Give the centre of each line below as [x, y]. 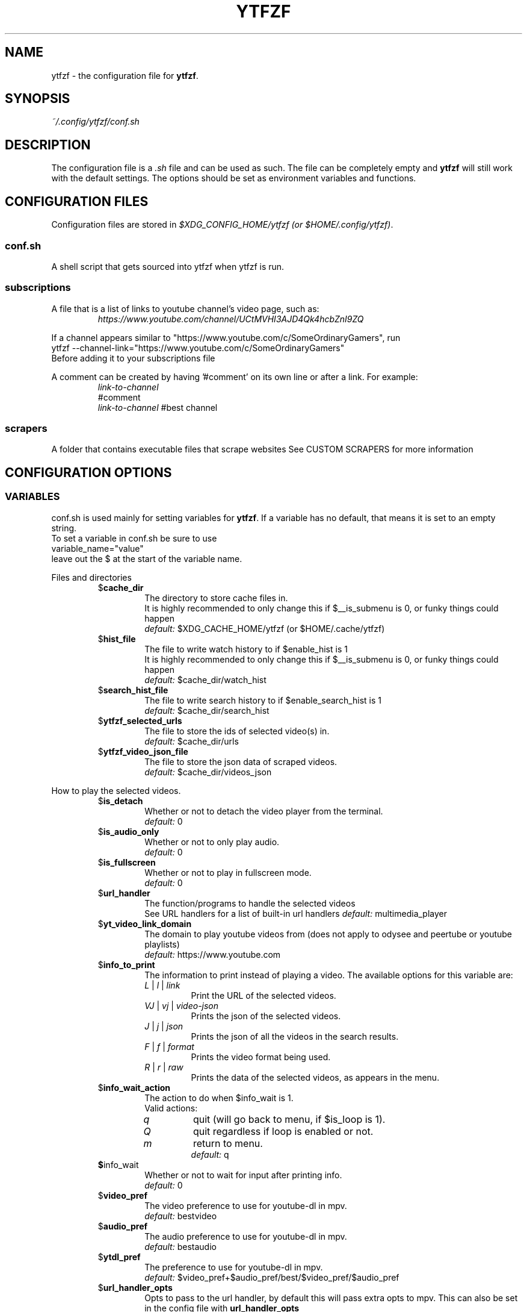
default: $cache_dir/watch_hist [205, 679]
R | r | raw [164, 1067]
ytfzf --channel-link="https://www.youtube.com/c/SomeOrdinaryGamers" [198, 348]
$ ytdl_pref [119, 1257]
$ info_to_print [126, 964]
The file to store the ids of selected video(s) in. [237, 731]
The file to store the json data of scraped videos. [241, 761]
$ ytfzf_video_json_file [143, 751]
